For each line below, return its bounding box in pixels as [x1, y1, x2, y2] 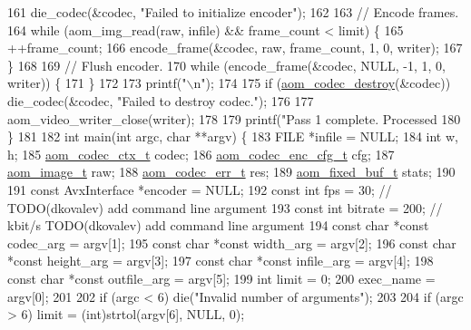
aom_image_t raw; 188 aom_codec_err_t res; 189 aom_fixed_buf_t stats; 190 [7, 162, 456, 181]
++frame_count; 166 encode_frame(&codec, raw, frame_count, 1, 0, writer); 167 [7, 38, 463, 57]
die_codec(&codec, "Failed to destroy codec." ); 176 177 [7, 91, 314, 110]
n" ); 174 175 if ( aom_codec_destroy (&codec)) [193, 73, 451, 92]
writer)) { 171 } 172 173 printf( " [7, 73, 187, 92]
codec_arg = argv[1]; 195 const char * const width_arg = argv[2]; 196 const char [7, 233, 456, 252]
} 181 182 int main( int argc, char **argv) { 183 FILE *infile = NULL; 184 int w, [7, 127, 458, 146]
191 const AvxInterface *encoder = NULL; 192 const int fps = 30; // [7, 180, 392, 199]
